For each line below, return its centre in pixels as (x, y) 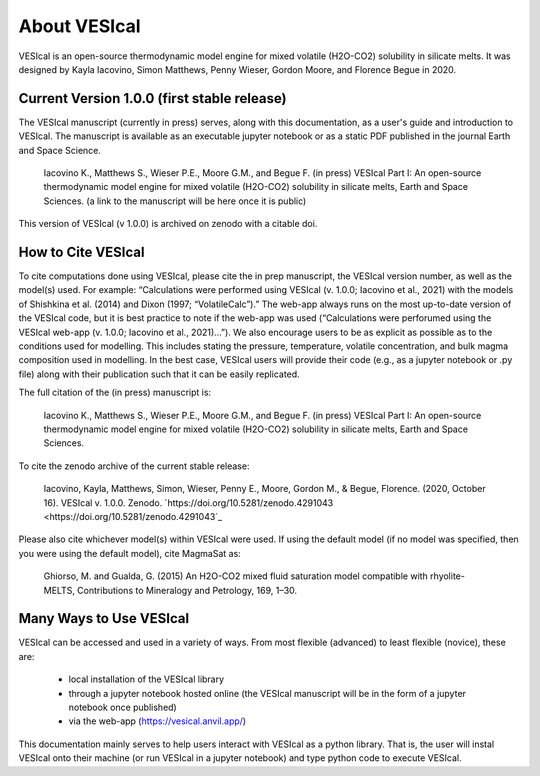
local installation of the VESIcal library (146, 679)
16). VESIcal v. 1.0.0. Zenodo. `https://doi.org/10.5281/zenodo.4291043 (188, 502)
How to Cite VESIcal (81, 252)
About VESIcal (79, 26)
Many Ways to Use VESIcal (104, 618)
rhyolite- (447, 576)
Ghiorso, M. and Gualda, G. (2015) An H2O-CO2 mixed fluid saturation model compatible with (236, 576)
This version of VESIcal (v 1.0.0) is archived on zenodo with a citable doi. (168, 224)
